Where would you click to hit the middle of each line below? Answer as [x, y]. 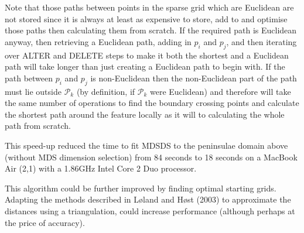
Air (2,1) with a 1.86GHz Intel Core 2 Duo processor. [101, 168]
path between [29, 78]
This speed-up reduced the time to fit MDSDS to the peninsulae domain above [146, 145]
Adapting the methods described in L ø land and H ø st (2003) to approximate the [148, 199]
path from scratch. [38, 126]
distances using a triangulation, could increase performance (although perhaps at [150, 210]
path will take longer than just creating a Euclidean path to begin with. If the [145, 66]
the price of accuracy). [45, 222]
